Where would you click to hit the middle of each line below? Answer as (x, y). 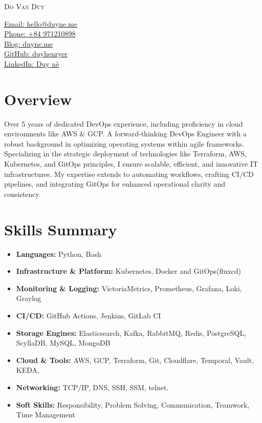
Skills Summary (61, 229)
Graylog (29, 298)
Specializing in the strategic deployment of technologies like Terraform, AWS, (125, 154)
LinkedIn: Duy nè (32, 63)
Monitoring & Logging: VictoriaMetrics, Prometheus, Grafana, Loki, (129, 288)
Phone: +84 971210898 (40, 34)
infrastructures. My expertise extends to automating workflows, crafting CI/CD (129, 174)
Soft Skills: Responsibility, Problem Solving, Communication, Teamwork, (133, 404)
